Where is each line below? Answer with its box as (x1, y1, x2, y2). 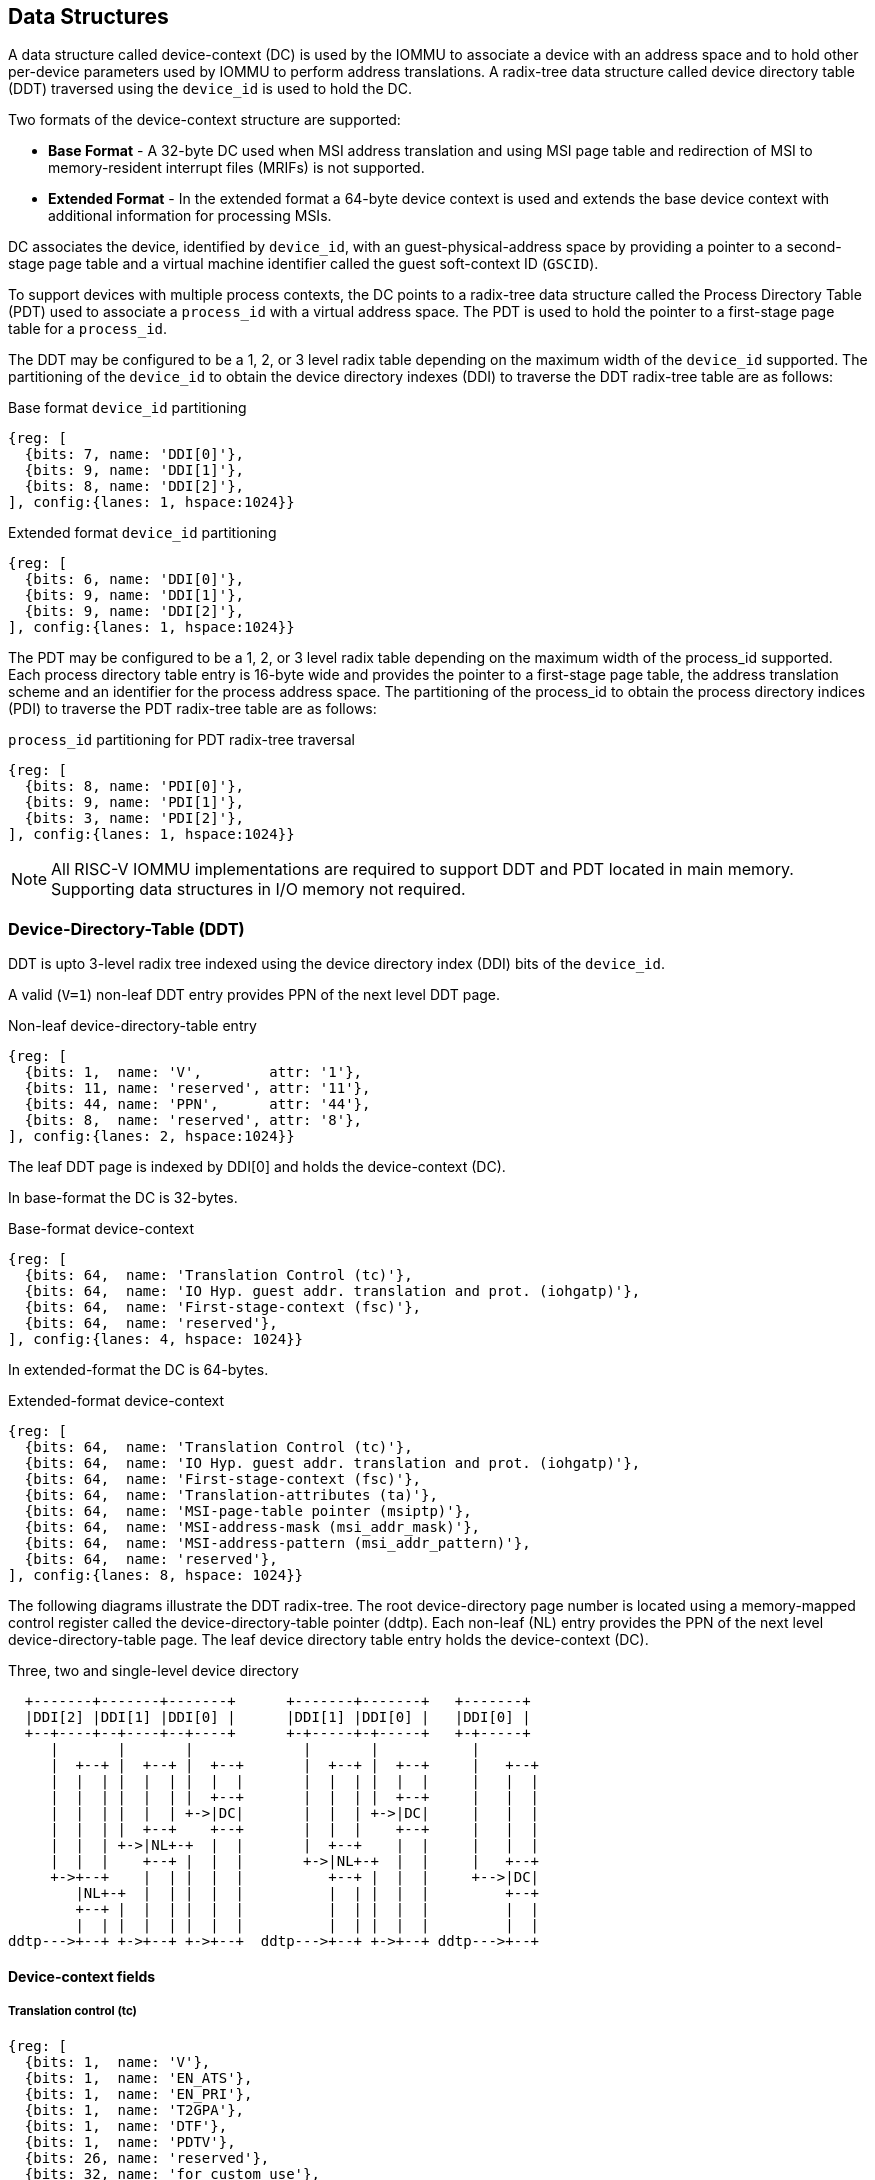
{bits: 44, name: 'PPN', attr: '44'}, (24, 1096, 371, 1113)
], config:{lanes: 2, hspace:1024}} (8, 1128, 295, 1145)
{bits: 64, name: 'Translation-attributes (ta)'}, (24, 1487, 438, 1504)
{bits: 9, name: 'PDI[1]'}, (24, 794, 245, 811)
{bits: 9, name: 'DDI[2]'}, (24, 603, 245, 620)
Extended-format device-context (8, 1392, 225, 1410)
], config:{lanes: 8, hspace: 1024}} (8, 1567, 304, 1584)
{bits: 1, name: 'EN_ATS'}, (24, 2069, 253, 2086)
